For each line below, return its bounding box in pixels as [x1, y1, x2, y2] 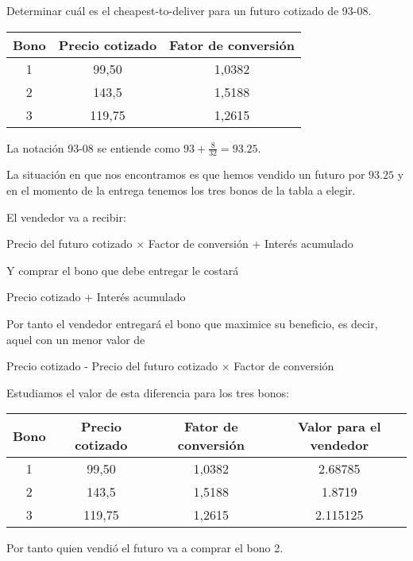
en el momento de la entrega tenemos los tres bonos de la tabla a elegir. [6, 182, 356, 199]
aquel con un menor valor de [6, 331, 145, 347]
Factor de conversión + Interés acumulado [148, 235, 353, 252]
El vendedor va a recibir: [6, 208, 126, 225]
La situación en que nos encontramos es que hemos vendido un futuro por [6, 166, 365, 183]
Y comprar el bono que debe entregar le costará [6, 261, 239, 278]
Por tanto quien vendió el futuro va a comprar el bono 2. [6, 540, 284, 556]
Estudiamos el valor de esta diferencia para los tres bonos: [6, 384, 289, 400]
